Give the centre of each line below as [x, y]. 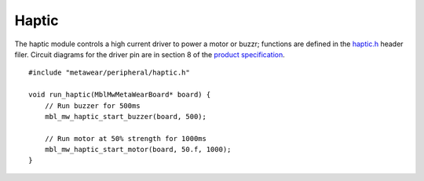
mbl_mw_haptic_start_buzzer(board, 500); [126, 116]
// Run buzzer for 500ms [92, 105]
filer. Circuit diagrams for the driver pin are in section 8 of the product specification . [150, 54]
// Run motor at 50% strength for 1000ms [126, 138]
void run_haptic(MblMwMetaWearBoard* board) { [120, 95]
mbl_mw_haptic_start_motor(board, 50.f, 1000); [138, 150]
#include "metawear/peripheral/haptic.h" [109, 73]
